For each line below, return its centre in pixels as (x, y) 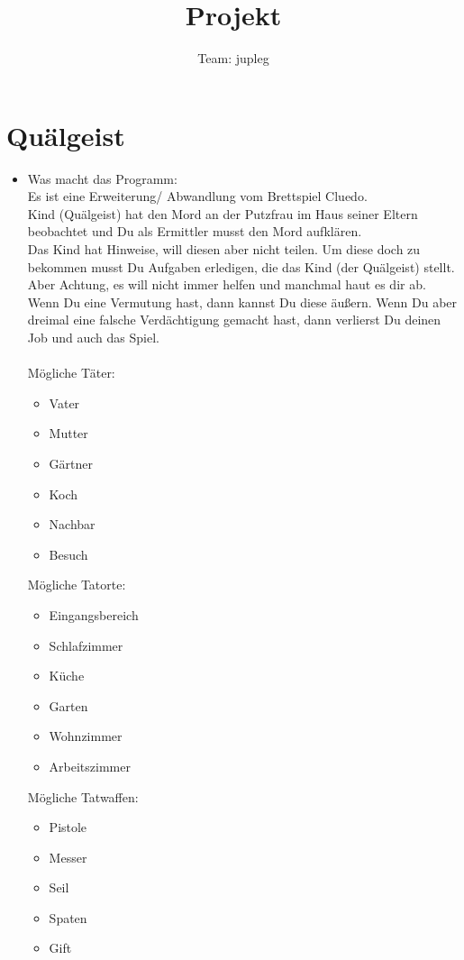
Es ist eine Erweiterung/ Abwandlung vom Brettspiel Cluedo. (197, 196)
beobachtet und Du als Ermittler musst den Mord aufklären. (195, 231)
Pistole (68, 827)
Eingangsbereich (94, 614)
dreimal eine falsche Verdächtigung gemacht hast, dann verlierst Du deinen (234, 320)
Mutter (68, 433)
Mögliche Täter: (71, 373)
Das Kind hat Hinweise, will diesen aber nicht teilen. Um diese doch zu (224, 249)
